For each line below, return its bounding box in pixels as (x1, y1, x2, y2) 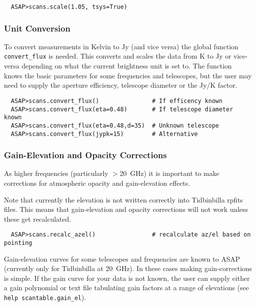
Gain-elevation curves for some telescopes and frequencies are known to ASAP (4, 253, 240, 264)
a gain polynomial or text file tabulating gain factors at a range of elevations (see (4, 282, 249, 293)
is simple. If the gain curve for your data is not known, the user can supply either (4, 272, 250, 283)
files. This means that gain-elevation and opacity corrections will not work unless (4, 204, 248, 214)
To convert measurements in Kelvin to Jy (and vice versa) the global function (4, 41, 239, 51)
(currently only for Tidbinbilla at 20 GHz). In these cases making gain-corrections (4, 263, 252, 273)
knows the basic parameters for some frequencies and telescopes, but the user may (4, 70, 252, 80)
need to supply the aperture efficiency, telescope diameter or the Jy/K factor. (4, 80, 237, 90)
